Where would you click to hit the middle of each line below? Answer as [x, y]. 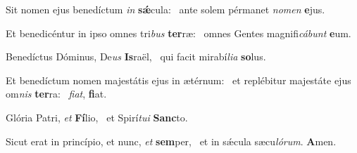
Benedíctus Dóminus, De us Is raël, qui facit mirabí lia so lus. [136, 56]
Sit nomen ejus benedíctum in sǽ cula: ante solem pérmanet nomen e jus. [165, 9]
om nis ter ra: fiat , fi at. [56, 94]
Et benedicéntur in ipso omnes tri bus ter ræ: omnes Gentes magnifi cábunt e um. [178, 33]
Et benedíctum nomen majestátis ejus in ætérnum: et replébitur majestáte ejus [178, 80]
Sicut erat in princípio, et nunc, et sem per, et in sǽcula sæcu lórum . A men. [171, 141]
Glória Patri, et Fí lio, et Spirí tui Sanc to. [97, 117]
